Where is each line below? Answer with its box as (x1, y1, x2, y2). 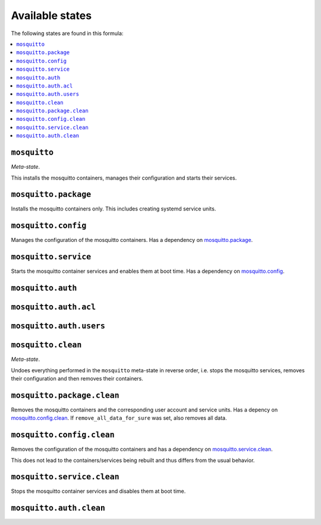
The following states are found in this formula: (11, 30, 124, 37)
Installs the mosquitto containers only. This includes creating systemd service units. (11, 205, 216, 212)
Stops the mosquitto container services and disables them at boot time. (11, 488, 186, 495)
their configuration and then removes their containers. (11, 375, 144, 382)
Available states (11, 9, 92, 22)
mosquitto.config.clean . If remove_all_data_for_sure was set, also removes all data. (11, 414, 227, 422)
